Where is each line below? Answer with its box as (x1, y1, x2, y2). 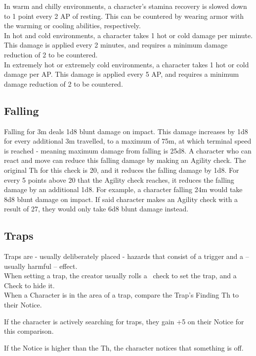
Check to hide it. (4, 280, 55, 290)
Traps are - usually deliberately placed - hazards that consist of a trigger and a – (4, 251, 249, 261)
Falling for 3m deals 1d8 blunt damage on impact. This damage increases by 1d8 (4, 126, 248, 136)
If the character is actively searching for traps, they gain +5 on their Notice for (4, 316, 244, 326)
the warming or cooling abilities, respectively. (4, 20, 141, 31)
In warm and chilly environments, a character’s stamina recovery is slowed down (4, 1, 247, 11)
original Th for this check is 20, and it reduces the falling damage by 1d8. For (4, 164, 239, 175)
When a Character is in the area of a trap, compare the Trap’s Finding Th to (4, 290, 239, 300)
